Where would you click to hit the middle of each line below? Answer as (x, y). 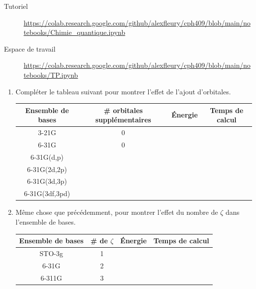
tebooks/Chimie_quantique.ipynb (75, 32)
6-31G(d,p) (47, 157)
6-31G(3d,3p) (47, 181)
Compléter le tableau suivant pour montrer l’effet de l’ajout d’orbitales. (123, 91)
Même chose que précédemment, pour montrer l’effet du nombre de (117, 212)
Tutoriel (16, 6)
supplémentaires (123, 120)
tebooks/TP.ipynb (51, 74)
